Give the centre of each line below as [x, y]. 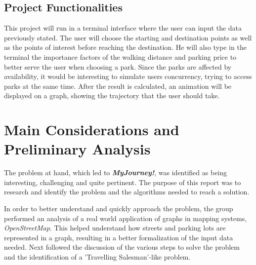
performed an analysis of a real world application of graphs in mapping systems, [126, 218]
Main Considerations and [92, 130]
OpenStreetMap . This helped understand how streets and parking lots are [115, 228]
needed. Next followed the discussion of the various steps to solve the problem [122, 247]
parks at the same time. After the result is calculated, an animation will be [118, 86]
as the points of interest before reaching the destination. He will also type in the [125, 47]
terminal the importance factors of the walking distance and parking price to [120, 57]
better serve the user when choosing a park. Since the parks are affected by [118, 66]
